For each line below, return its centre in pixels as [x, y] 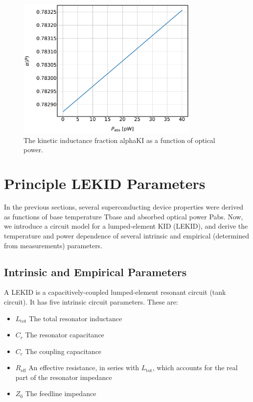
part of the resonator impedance [64, 377]
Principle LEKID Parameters [105, 183]
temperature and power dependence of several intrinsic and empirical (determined [126, 235]
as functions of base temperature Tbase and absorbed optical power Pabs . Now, [124, 216]
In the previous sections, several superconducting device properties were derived [124, 207]
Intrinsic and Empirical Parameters [95, 272]
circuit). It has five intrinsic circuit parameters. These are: [91, 301]
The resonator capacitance [65, 335]
